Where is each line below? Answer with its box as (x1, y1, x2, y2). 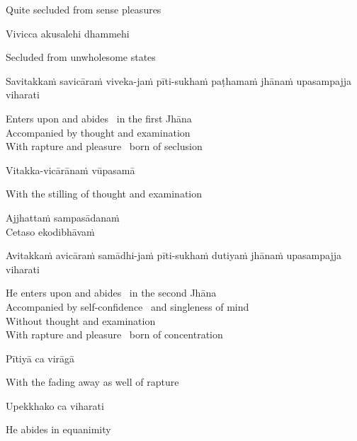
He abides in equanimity (6, 422, 111, 437)
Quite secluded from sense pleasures (6, 2, 161, 16)
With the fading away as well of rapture (6, 374, 179, 389)
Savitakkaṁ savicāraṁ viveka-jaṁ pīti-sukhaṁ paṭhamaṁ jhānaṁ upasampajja (6, 73, 351, 88)
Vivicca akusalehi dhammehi (6, 25, 130, 40)
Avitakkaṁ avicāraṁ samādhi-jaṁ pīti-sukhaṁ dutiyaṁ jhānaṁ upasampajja (6, 248, 341, 263)
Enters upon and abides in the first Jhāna (6, 110, 192, 125)
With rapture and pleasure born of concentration (6, 327, 223, 342)
